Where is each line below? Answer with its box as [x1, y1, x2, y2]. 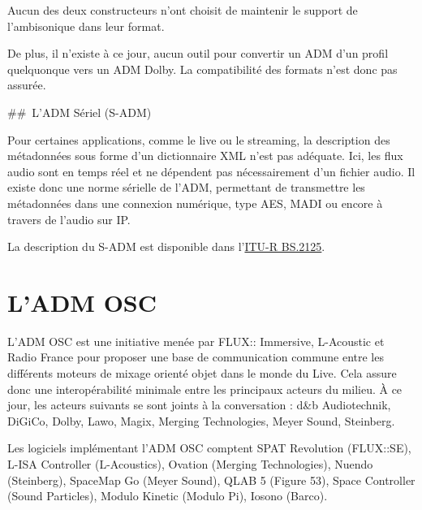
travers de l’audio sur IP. [7, 210, 131, 227]
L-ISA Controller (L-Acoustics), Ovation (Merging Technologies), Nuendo [7, 456, 373, 472]
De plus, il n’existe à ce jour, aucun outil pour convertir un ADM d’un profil [7, 45, 389, 62]
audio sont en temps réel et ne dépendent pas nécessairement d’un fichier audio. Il [7, 162, 416, 179]
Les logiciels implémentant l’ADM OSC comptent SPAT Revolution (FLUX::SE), [7, 439, 411, 456]
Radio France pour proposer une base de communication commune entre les [7, 348, 384, 365]
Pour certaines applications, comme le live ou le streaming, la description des [7, 131, 390, 148]
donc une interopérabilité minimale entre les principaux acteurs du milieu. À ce [7, 380, 403, 397]
